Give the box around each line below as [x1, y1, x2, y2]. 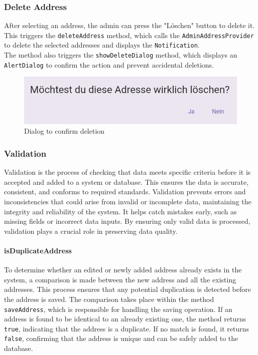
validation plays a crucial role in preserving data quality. [4, 225, 178, 236]
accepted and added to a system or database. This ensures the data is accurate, [4, 176, 249, 187]
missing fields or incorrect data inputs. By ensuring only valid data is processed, [4, 216, 250, 226]
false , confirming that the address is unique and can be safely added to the [4, 333, 238, 343]
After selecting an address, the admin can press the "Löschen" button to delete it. [4, 20, 255, 31]
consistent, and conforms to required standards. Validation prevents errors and [4, 186, 246, 197]
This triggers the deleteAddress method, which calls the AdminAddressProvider [4, 30, 254, 40]
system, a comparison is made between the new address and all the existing [4, 274, 236, 284]
